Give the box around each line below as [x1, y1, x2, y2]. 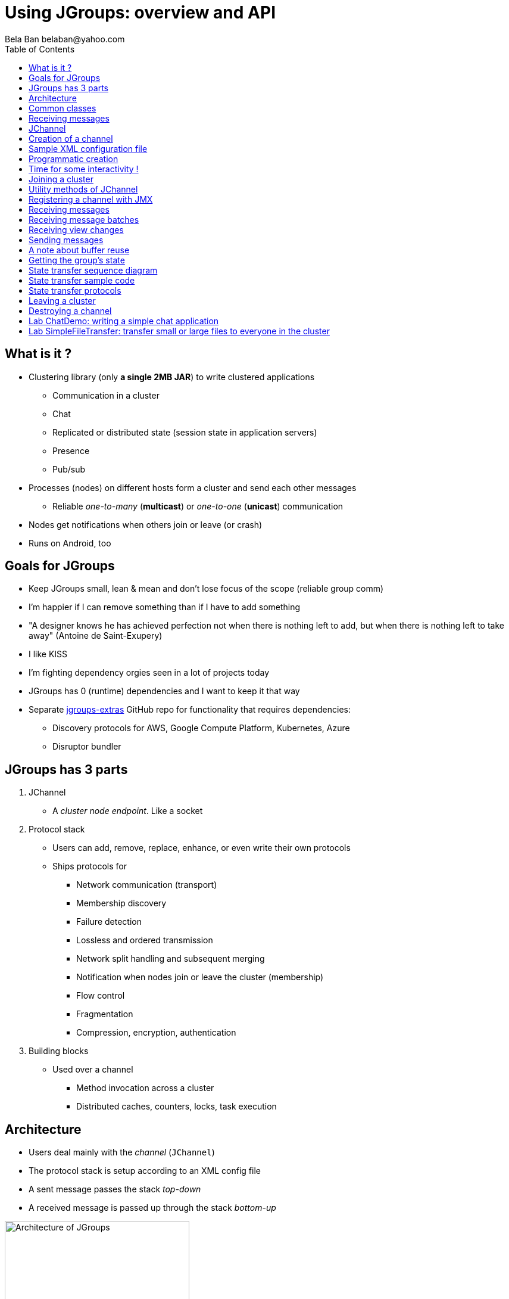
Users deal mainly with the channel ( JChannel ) [29, 1147, 215, 1158]
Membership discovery [76, 898, 167, 909]
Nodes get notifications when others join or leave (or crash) [29, 519, 263, 530]
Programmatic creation [29, 153, 118, 164]
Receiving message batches [29, 214, 139, 225]
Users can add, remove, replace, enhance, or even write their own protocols [52, 843, 351, 853]
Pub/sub [52, 464, 86, 474]
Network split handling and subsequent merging [76, 953, 265, 964]
